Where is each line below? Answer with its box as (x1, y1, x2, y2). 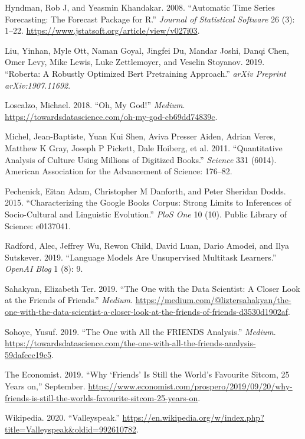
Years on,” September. (5, 380, 86, 392)
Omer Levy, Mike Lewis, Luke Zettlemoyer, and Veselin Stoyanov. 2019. (5, 56, 265, 68)
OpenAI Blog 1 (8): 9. (5, 262, 83, 275)
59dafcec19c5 (5, 348, 51, 360)
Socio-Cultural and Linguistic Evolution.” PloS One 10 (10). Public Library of (5, 207, 287, 220)
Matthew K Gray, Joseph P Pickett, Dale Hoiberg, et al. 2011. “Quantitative (5, 141, 283, 154)
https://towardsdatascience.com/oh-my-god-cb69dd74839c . (5, 110, 218, 122)
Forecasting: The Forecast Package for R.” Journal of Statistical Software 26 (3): (5, 12, 295, 25)
